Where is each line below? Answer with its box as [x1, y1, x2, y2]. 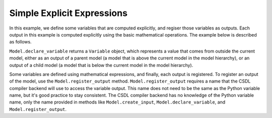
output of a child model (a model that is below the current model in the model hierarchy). [9, 62, 193, 68]
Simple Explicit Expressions [9, 7, 128, 18]
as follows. [9, 39, 32, 45]
